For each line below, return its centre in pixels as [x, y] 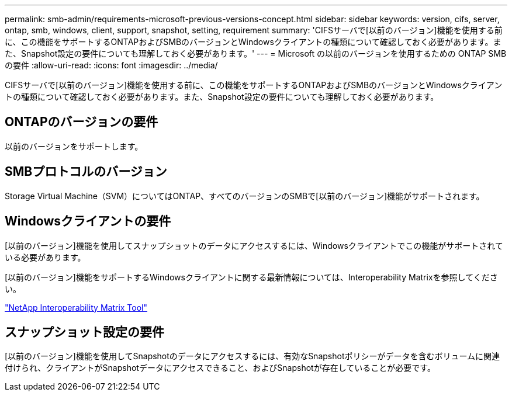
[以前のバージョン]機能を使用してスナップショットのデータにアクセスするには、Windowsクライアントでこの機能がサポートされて [254, 245]
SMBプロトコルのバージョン [86, 172]
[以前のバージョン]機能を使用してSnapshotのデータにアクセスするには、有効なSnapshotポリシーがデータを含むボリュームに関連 [252, 356]
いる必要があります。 [45, 257]
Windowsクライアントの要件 [88, 221]
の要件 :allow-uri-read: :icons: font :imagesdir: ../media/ [111, 65]
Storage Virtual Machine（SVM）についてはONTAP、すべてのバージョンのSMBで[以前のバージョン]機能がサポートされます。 [245, 196]
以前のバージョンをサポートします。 [74, 146]
